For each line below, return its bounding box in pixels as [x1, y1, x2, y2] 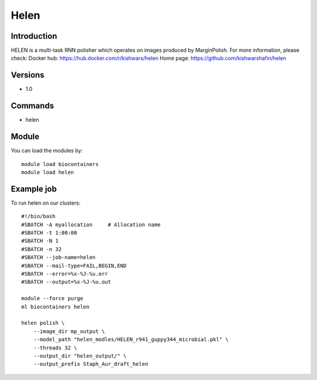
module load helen [21, 169, 75, 175]
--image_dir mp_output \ [33, 328, 105, 334]
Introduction [11, 31, 58, 41]
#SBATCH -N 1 [21, 238, 59, 245]
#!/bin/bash [21, 213, 56, 220]
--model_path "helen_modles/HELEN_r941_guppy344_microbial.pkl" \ [33, 336, 229, 343]
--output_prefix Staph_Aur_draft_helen [33, 361, 149, 368]
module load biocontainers [21, 161, 99, 167]
